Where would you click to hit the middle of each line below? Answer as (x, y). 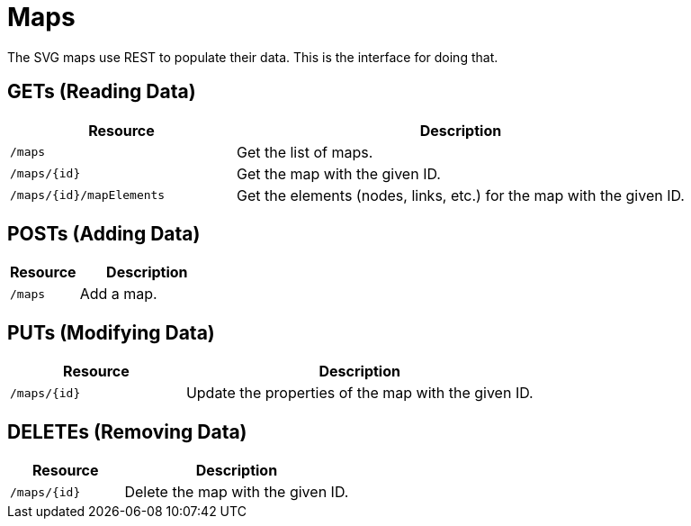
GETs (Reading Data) (102, 92)
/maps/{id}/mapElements (88, 195)
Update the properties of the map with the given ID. (359, 393)
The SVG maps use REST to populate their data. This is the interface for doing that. (253, 57)
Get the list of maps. (305, 152)
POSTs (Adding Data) (104, 234)
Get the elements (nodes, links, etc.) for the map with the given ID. (460, 195)
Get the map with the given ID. (338, 173)
